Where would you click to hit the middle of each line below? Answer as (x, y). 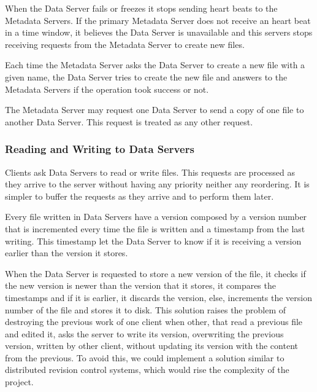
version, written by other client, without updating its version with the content (151, 346)
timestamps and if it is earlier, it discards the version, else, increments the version (158, 297)
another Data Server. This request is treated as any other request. (129, 121)
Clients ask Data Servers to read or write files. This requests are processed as (150, 172)
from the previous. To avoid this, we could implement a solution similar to (145, 357)
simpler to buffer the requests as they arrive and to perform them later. (139, 196)
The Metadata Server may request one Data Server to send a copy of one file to (155, 110)
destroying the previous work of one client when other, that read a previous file (154, 322)
